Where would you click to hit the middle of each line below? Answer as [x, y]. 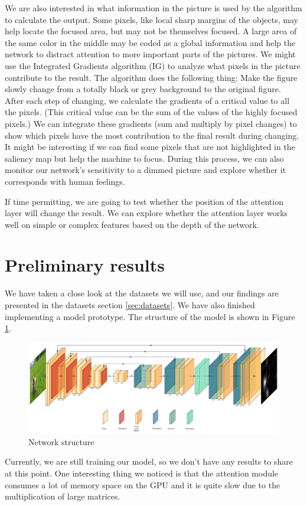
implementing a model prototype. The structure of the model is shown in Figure [150, 316]
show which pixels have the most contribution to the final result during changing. [152, 135]
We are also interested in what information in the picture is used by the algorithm [153, 8]
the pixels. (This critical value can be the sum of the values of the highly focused [151, 112]
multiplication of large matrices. [63, 496]
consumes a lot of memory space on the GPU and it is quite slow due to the [143, 484]
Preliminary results [85, 265]
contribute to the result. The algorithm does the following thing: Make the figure [151, 77]
